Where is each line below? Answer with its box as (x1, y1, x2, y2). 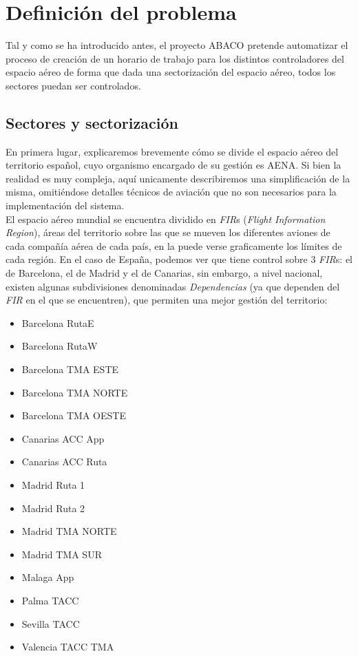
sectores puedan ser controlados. (6, 78, 141, 92)
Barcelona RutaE (21, 315, 94, 330)
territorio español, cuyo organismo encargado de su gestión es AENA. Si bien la (6, 158, 341, 172)
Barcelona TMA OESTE (21, 408, 126, 423)
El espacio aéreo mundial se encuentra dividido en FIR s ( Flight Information (6, 211, 326, 226)
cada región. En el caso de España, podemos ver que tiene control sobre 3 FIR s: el (6, 252, 352, 266)
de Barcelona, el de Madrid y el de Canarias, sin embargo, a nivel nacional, (6, 266, 323, 280)
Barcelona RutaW (21, 339, 98, 353)
